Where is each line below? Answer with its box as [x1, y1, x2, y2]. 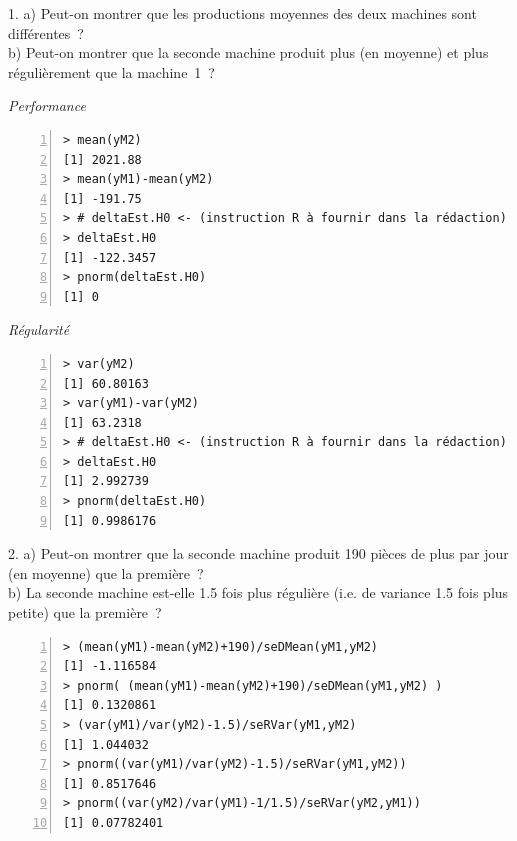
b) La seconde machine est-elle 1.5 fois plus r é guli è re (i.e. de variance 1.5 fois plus [8, 582, 509, 603]
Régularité [8, 319, 70, 340]
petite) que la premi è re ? [8, 602, 162, 623]
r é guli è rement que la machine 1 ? [8, 61, 215, 82]
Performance [8, 95, 86, 116]
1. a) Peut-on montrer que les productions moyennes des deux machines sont [8, 3, 477, 23]
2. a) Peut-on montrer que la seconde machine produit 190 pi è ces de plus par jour [8, 543, 509, 564]
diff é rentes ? [8, 22, 84, 43]
